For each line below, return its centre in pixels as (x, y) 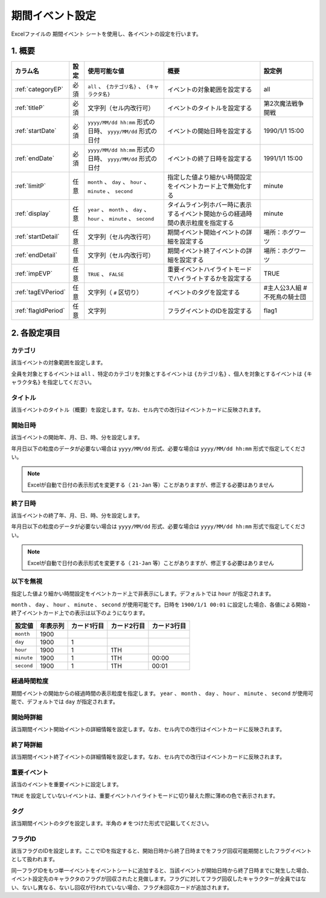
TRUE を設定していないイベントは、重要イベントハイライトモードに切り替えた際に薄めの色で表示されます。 (145, 795)
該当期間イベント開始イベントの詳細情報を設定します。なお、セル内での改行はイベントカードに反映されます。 (148, 729)
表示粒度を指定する (206, 223)
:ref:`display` (33, 213)
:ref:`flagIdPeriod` (40, 311)
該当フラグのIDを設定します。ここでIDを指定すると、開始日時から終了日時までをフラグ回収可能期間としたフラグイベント (161, 851)
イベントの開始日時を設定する (209, 131)
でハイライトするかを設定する (209, 279)
